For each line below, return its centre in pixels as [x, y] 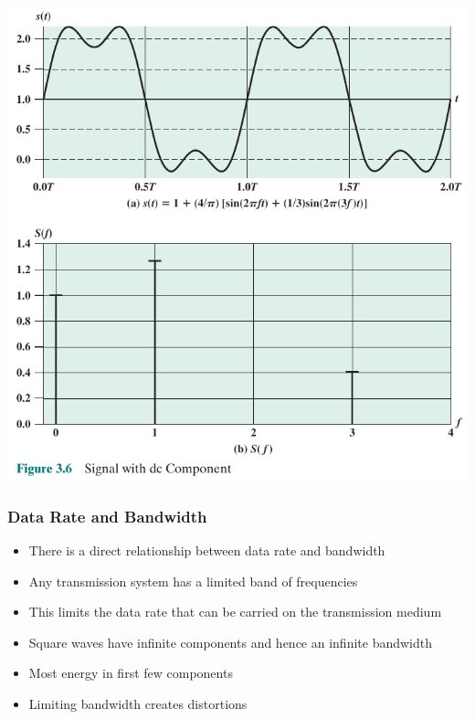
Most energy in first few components [131, 673]
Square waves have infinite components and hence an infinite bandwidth [231, 642]
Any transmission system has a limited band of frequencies [193, 581]
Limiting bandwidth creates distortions [138, 704]
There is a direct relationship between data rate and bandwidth [207, 550]
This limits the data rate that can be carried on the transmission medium [235, 612]
